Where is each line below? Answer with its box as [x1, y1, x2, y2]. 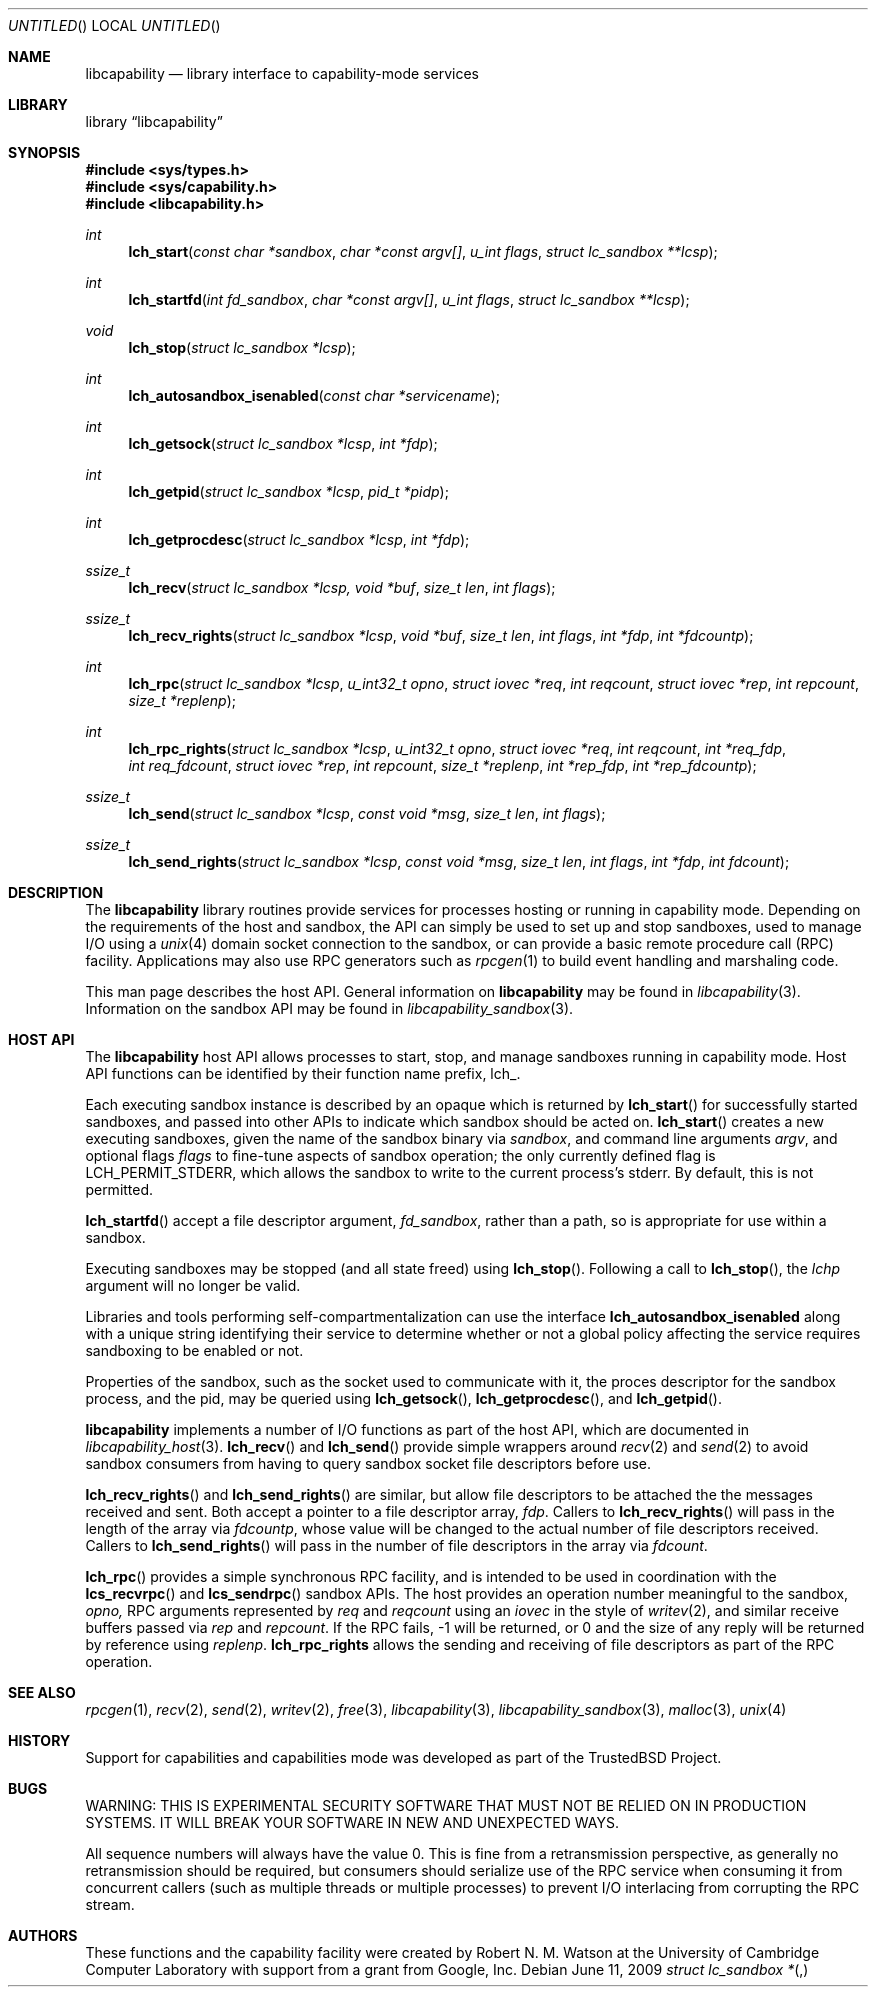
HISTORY [8, 1732, 71, 1749]
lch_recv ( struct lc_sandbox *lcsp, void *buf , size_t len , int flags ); [128, 579, 556, 596]
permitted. [85, 1181, 154, 1198]
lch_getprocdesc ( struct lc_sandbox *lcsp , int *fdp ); [128, 531, 470, 548]
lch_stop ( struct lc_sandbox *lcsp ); [128, 339, 356, 356]
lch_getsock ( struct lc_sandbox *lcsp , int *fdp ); [128, 435, 438, 452]
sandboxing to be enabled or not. [85, 1342, 304, 1359]
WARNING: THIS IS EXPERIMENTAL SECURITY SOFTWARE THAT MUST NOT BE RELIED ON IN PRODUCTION [85, 1797, 807, 1814]
